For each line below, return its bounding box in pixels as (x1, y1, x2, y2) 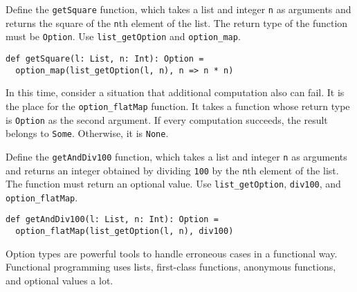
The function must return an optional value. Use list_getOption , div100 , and (6, 176, 341, 191)
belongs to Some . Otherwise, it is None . (6, 126, 169, 140)
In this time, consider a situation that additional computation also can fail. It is (6, 85, 345, 100)
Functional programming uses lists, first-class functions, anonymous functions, (6, 259, 336, 274)
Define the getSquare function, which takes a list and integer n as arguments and (6, 2, 351, 16)
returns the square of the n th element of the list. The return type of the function (6, 15, 348, 30)
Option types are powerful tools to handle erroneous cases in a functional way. (6, 246, 338, 260)
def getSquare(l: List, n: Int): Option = (6, 53, 204, 64)
